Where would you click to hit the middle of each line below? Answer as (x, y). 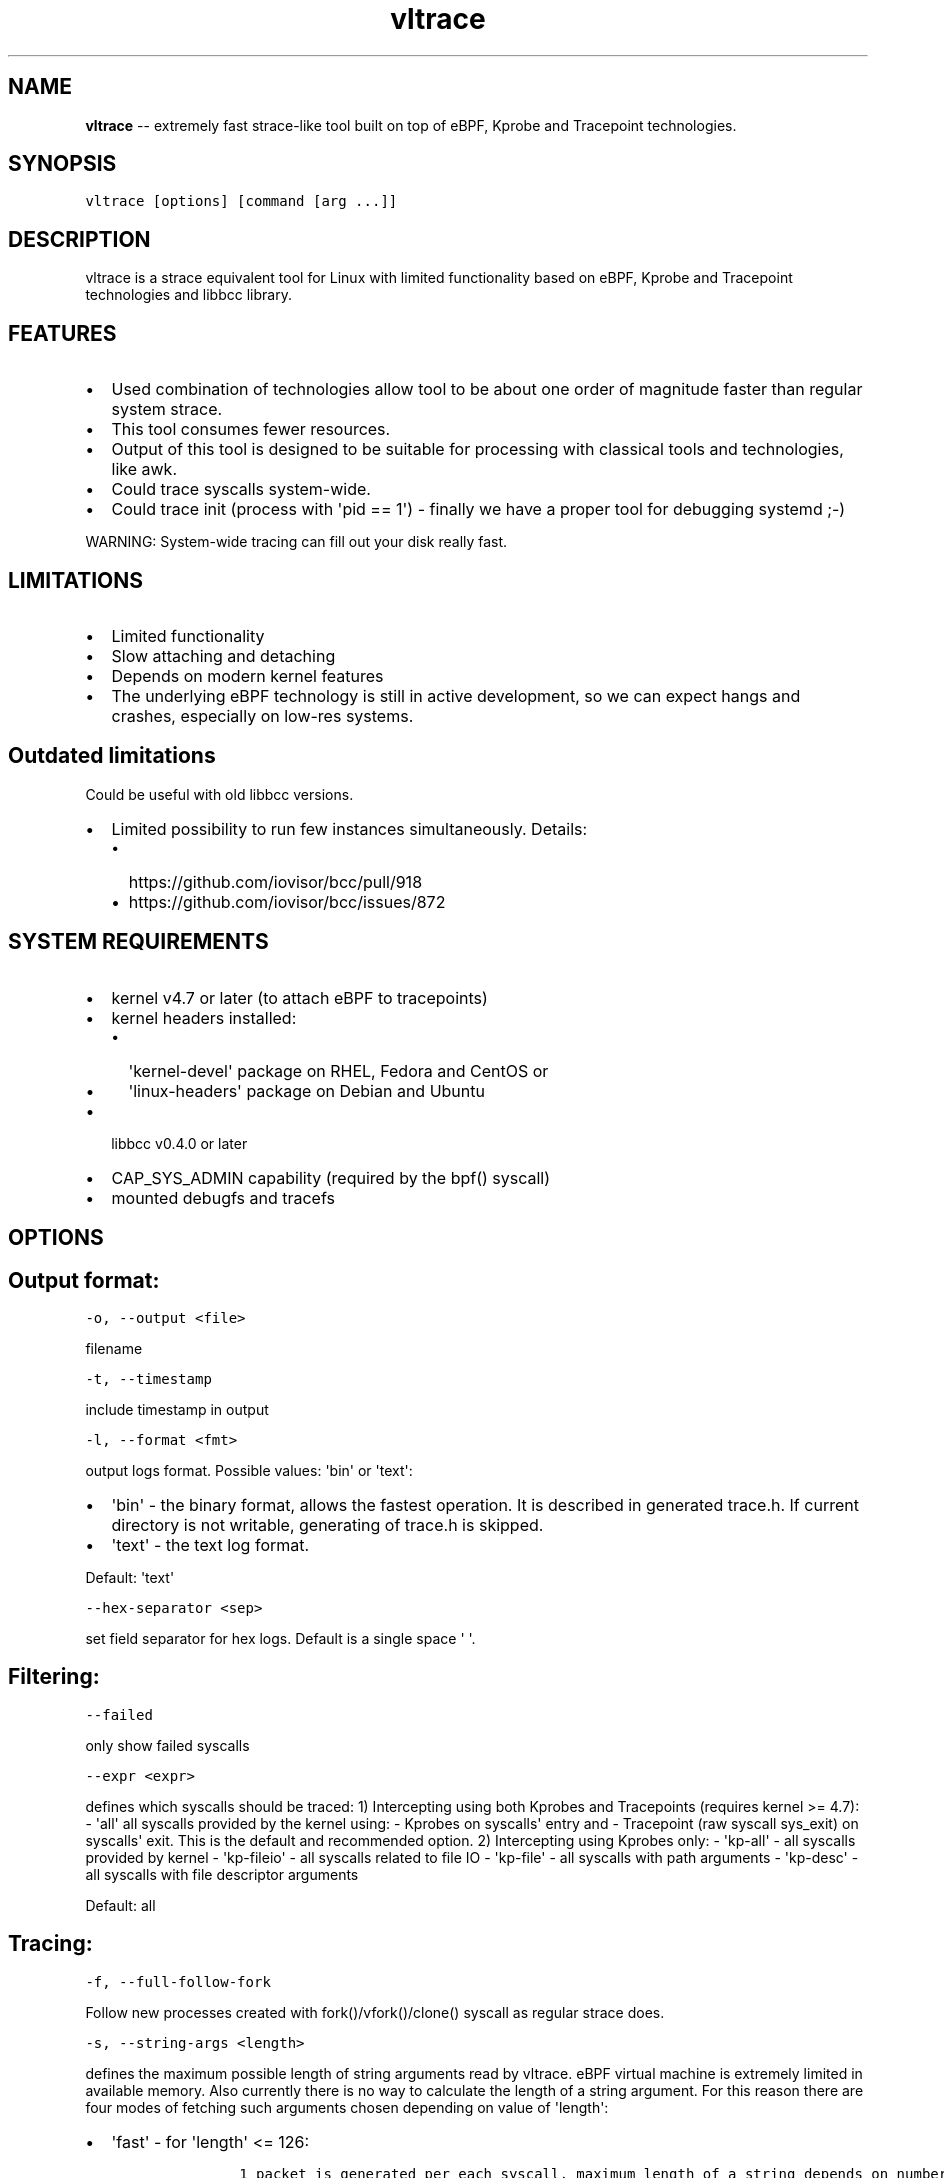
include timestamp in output (177, 1409)
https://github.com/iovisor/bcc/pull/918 (275, 881)
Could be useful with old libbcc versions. (219, 794)
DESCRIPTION (79, 239)
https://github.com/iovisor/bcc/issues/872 (287, 901)
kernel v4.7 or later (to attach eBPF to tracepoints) (299, 997)
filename (114, 1348)
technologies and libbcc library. (188, 295)
